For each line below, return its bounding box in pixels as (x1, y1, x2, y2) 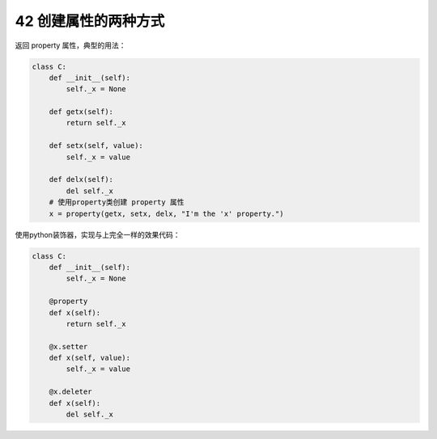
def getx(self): (49, 108, 113, 116)
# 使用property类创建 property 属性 (49, 198, 185, 207)
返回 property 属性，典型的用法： (15, 40, 126, 50)
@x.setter (49, 342, 88, 351)
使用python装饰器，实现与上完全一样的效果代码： (15, 230, 180, 239)
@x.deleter (49, 387, 92, 396)
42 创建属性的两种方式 (15, 12, 165, 30)
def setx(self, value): (49, 141, 143, 150)
